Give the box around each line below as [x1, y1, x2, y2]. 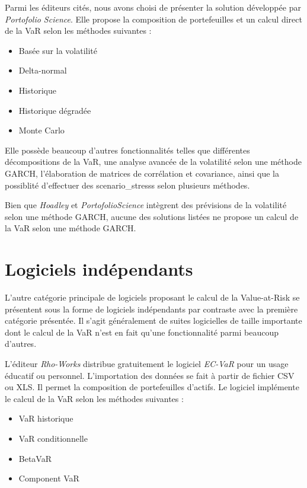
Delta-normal [18, 64, 67, 76]
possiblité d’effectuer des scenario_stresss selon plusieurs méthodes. [5, 178, 250, 191]
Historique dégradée [18, 104, 91, 116]
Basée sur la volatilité [18, 44, 97, 56]
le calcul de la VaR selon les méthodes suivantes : [5, 392, 184, 404]
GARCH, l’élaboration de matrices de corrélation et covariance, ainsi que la [5, 167, 280, 179]
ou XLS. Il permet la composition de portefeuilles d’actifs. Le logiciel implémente [5, 381, 299, 393]
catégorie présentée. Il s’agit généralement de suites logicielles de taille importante [5, 314, 302, 327]
